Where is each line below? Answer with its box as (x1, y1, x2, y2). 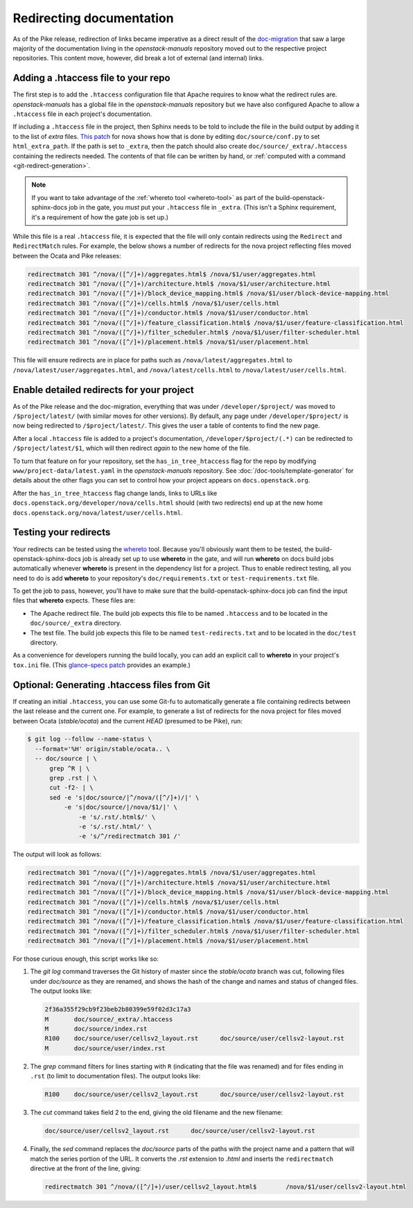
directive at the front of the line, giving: (30, 1164, 141, 1173)
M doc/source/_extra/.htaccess (44, 1015, 173, 1023)
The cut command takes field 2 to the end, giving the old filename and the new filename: (30, 1108, 283, 1117)
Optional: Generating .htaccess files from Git (12, 679, 211, 691)
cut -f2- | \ (49, 784, 94, 791)
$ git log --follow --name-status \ (27, 735, 152, 743)
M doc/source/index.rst (44, 1025, 148, 1033)
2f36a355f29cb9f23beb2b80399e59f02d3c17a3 (44, 1005, 191, 1014)
